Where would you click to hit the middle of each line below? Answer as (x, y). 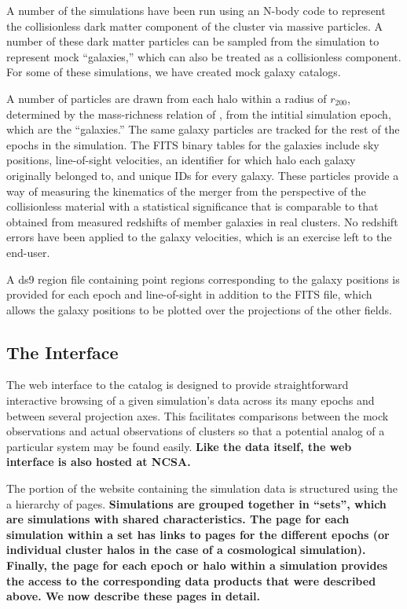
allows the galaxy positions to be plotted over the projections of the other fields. (199, 309)
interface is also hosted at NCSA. (99, 462)
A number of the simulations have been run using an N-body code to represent (196, 10)
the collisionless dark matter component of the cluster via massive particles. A (194, 26)
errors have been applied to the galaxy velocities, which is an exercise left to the (199, 237)
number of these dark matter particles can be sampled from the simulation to (193, 41)
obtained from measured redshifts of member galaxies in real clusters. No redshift (202, 221)
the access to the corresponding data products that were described (191, 580)
